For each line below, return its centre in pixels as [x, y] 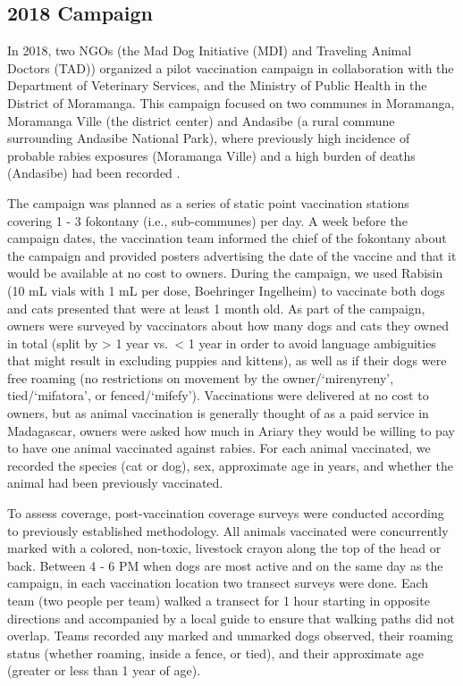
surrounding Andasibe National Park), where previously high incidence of [209, 138]
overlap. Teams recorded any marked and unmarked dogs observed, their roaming [231, 636]
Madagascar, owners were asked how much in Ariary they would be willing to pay [231, 430]
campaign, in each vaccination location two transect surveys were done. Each [218, 583]
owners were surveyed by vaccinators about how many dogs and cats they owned [228, 326]
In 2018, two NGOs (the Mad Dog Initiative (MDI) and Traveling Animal [210, 50]
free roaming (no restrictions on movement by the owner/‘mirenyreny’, [201, 377]
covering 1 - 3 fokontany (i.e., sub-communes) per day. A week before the [207, 220]
